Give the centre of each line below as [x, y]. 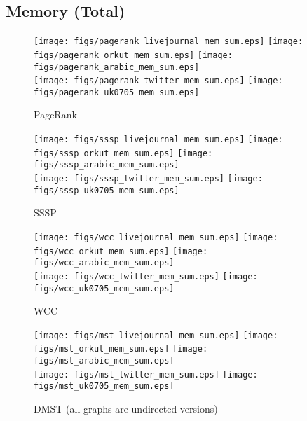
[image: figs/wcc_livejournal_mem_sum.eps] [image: [156, 237]
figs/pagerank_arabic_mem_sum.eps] [117, 67]
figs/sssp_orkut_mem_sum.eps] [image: [123, 153]
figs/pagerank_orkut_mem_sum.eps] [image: [133, 55]
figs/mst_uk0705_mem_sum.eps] [104, 386]
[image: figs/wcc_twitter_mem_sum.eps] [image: [146, 276]
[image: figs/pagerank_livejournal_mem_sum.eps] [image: [169, 42]
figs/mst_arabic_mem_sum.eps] [104, 361]
